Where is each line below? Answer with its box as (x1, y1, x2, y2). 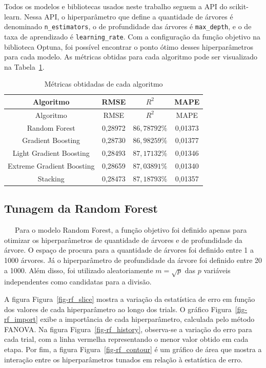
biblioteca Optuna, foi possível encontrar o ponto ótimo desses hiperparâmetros (4, 41, 254, 52)
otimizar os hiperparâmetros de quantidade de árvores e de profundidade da (4, 234, 242, 245)
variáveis (203, 264, 231, 275)
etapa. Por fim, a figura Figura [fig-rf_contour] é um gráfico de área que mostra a (4, 343, 262, 354)
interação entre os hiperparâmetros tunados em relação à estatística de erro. (4, 354, 243, 364)
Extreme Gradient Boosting (8, 160, 95, 171)
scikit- (229, 1, 249, 11)
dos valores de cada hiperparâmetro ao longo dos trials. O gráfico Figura (4, 303, 232, 314)
